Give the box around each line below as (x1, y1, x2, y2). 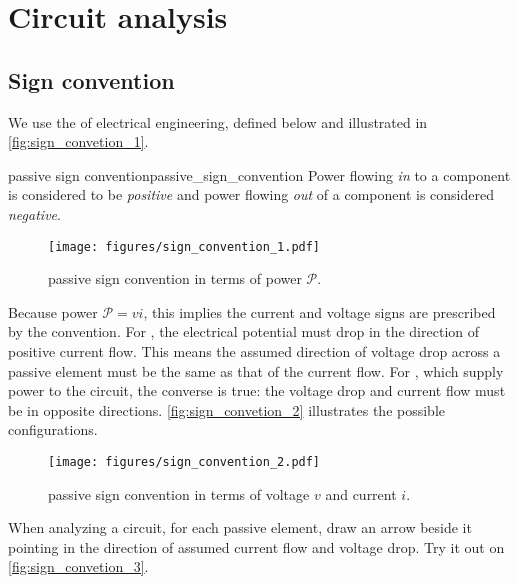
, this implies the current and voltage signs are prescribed (143, 301, 496, 322)
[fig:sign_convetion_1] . (8, 131, 149, 152)
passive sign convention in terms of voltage (48, 483, 310, 504)
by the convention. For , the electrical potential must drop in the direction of (8, 321, 480, 342)
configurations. (8, 419, 98, 440)
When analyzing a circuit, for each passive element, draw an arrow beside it (8, 517, 472, 538)
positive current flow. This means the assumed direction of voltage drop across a (8, 340, 501, 361)
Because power (8, 301, 98, 322)
